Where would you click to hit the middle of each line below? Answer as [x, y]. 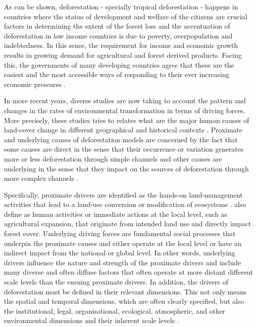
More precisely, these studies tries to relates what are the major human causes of [127, 120]
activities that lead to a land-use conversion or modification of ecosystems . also [125, 204]
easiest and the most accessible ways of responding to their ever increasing [117, 74]
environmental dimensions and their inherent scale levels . [92, 320]
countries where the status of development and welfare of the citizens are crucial [126, 16]
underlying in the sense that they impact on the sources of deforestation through [127, 168]
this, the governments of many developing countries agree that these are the [119, 64]
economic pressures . [35, 84]
